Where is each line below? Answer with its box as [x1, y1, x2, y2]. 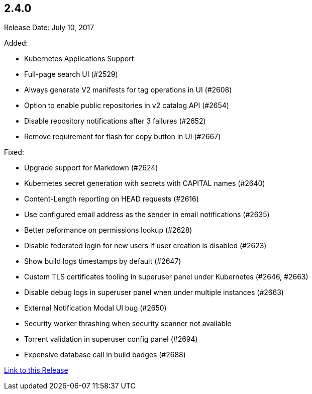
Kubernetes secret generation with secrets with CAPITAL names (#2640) [24, 179, 265, 188]
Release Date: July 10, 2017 [4, 23, 94, 32]
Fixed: [4, 148, 24, 157]
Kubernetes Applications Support [24, 54, 134, 63]
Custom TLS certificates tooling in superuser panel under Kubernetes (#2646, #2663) [24, 272, 308, 281]
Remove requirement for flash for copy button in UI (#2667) [24, 132, 221, 141]
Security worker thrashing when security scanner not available [24, 319, 232, 328]
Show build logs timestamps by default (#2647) [24, 257, 181, 266]
